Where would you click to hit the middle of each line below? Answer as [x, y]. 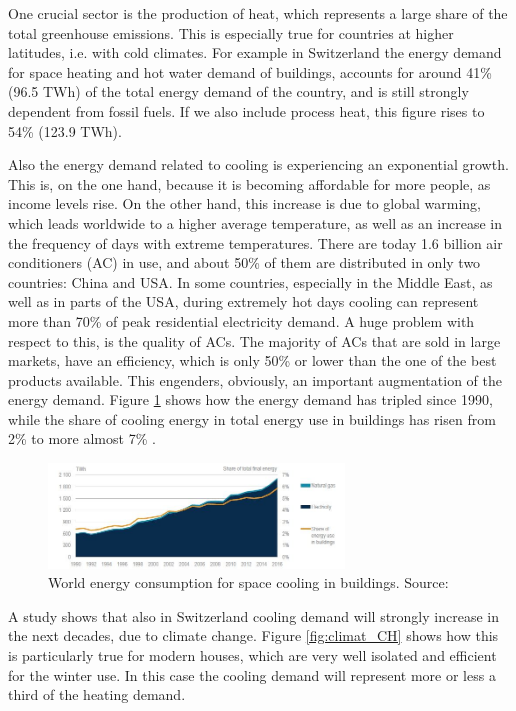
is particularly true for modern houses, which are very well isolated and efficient [252, 654]
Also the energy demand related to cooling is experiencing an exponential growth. [258, 164]
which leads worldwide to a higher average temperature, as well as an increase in [255, 222]
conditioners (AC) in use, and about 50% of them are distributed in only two [244, 262]
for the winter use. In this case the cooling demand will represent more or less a [252, 674]
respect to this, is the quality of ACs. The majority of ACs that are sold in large [254, 340]
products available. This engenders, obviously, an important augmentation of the [255, 379]
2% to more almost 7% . [82, 438]
